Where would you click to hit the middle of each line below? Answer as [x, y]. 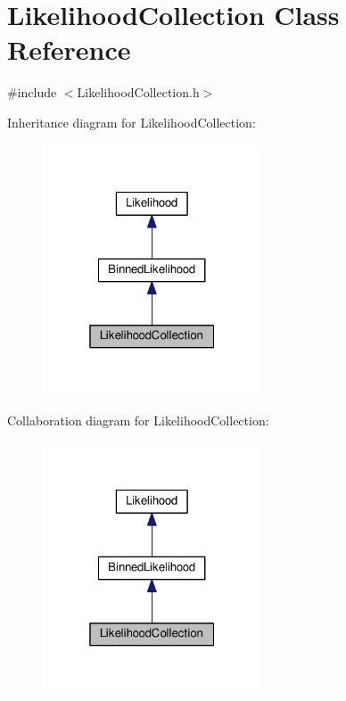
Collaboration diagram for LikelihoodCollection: [138, 421]
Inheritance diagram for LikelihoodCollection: [132, 122]
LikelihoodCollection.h [138, 92]
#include [32, 92]
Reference [69, 49]
